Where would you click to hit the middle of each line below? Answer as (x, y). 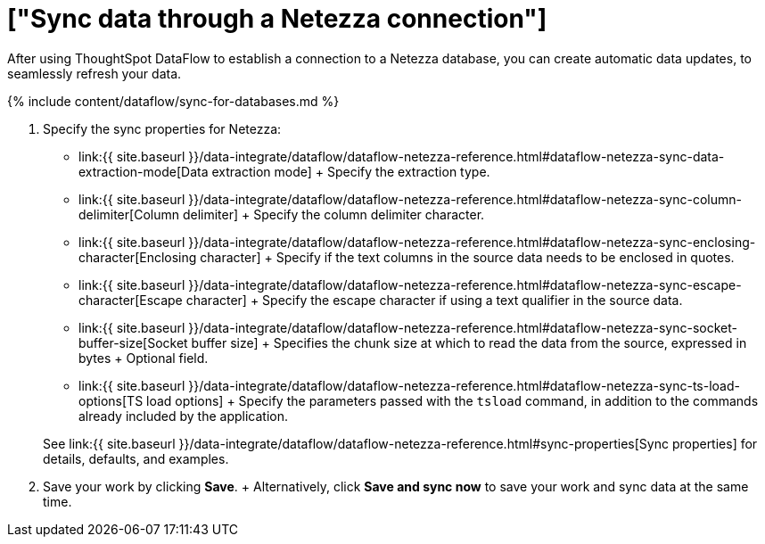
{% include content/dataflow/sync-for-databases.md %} (173, 101)
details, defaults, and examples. (136, 458)
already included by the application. (183, 416)
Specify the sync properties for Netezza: (162, 128)
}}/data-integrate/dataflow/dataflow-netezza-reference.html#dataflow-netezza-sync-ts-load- (464, 385)
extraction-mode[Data (144, 171)
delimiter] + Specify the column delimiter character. (333, 214)
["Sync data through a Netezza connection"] (277, 19)
